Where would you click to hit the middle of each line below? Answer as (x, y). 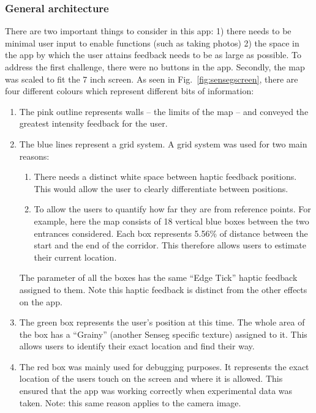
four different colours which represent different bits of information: (130, 91)
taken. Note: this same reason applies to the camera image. (130, 402)
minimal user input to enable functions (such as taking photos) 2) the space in (152, 43)
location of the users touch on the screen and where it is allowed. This (151, 378)
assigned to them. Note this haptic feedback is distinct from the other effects (163, 289)
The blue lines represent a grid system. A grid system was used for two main (163, 143)
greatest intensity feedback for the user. (93, 123)
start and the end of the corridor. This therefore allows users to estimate (170, 245)
